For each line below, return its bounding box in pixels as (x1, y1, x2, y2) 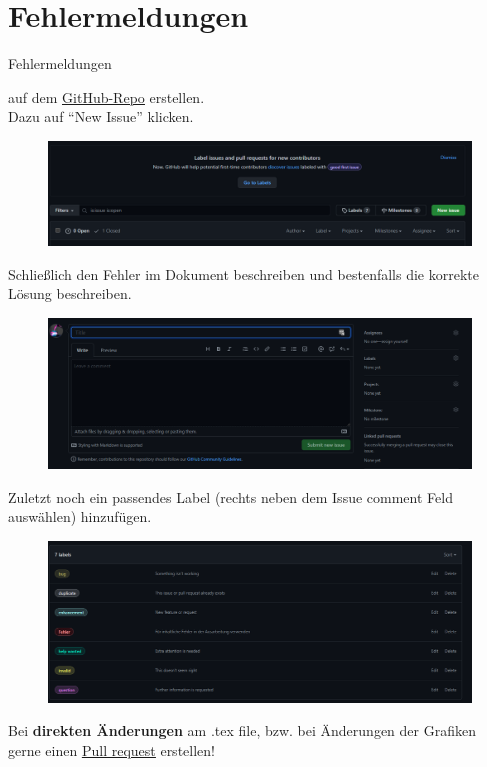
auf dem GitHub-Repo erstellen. (8, 86, 205, 107)
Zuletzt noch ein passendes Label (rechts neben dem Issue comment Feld (8, 486, 453, 507)
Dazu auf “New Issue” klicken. (8, 106, 194, 127)
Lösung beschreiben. (8, 283, 132, 304)
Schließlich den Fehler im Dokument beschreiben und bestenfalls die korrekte (8, 263, 479, 284)
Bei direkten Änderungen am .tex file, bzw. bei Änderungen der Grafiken (8, 720, 476, 741)
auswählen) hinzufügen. (8, 506, 152, 527)
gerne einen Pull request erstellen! (8, 739, 215, 760)
